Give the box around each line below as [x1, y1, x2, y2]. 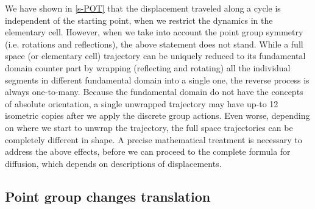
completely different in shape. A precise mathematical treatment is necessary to [5, 133, 302, 146]
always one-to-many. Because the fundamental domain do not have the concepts [5, 85, 303, 98]
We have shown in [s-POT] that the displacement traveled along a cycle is [5, 2, 281, 14]
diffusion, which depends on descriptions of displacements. [5, 157, 222, 169]
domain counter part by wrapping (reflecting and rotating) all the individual [5, 61, 291, 74]
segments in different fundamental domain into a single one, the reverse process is [5, 73, 310, 86]
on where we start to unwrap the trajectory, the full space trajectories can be [5, 121, 293, 133]
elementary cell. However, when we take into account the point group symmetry [5, 26, 303, 38]
